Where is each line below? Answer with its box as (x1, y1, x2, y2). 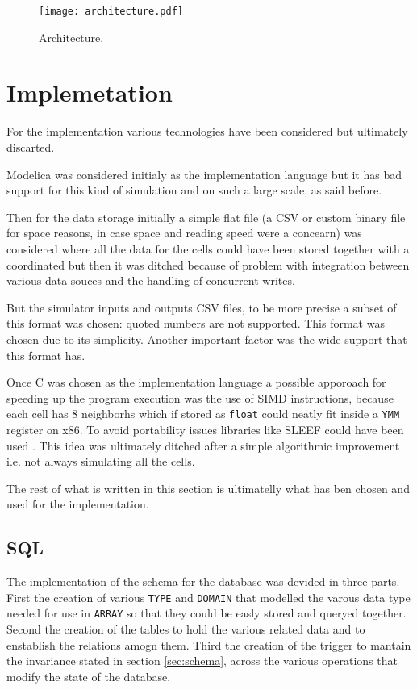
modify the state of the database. (6, 667, 171, 684)
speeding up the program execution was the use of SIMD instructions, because (6, 389, 394, 406)
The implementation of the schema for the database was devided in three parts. (6, 573, 400, 590)
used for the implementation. (6, 496, 149, 512)
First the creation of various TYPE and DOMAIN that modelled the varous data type (6, 588, 411, 605)
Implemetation (6, 76, 173, 109)
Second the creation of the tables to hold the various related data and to (6, 621, 365, 638)
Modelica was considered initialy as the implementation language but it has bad (6, 165, 402, 182)
